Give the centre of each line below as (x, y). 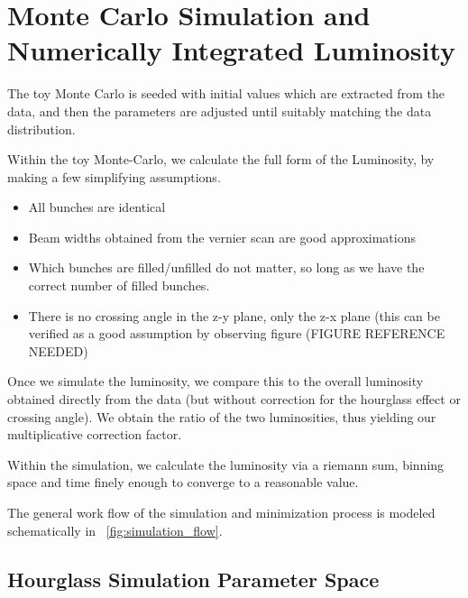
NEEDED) (58, 350)
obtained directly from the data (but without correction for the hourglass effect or (234, 399)
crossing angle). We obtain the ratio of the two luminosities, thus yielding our (222, 416)
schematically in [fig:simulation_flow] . (115, 530)
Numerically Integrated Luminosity (232, 50)
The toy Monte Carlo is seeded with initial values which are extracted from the (226, 93)
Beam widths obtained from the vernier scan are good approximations (222, 237)
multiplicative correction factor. (95, 434)
